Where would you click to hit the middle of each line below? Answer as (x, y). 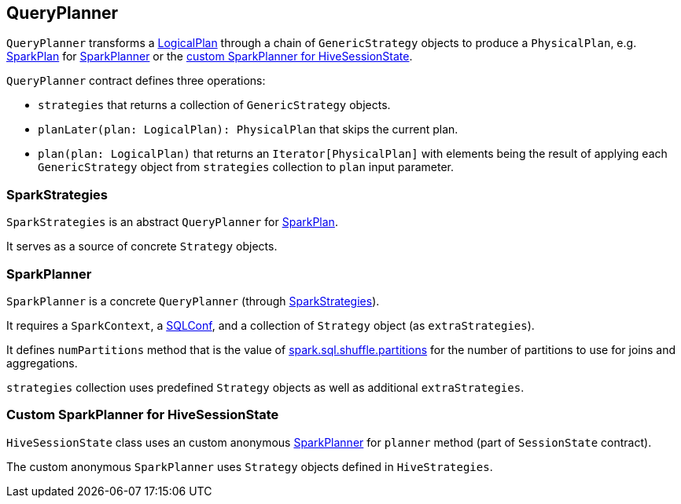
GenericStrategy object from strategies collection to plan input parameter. (246, 167)
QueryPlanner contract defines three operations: (136, 81)
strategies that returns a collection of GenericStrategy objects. (214, 105)
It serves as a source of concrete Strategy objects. (142, 247)
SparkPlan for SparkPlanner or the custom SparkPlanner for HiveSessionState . (210, 57)
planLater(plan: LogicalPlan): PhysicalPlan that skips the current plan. (248, 130)
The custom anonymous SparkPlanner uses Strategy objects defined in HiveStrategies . (250, 466)
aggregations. (42, 363)
